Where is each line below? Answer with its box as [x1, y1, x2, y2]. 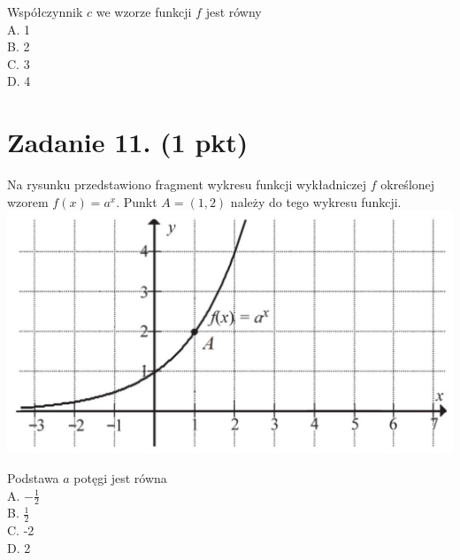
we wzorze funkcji [96, 3, 192, 20]
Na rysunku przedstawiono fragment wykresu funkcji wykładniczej [7, 175, 367, 194]
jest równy [205, 3, 262, 20]
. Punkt [116, 192, 157, 211]
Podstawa [7, 469, 59, 487]
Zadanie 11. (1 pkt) [7, 124, 249, 160]
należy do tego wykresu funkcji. [230, 192, 402, 211]
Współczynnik [7, 3, 83, 20]
